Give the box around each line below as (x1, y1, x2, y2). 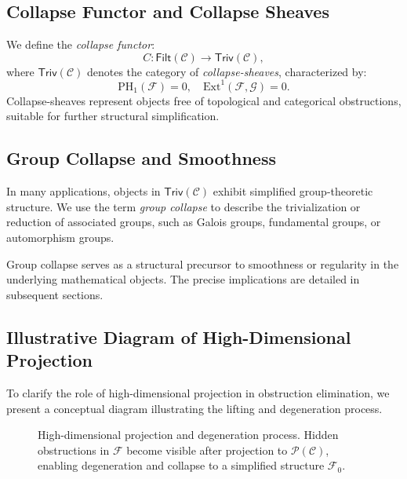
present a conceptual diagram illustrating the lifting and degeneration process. (6, 400, 383, 416)
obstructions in (38, 441, 110, 458)
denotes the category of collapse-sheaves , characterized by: (86, 63, 367, 79)
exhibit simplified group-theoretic (213, 183, 373, 199)
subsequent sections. (6, 286, 104, 302)
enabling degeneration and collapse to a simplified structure (38, 457, 325, 474)
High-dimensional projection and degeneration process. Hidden (38, 426, 339, 443)
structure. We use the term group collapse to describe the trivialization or (6, 198, 361, 214)
